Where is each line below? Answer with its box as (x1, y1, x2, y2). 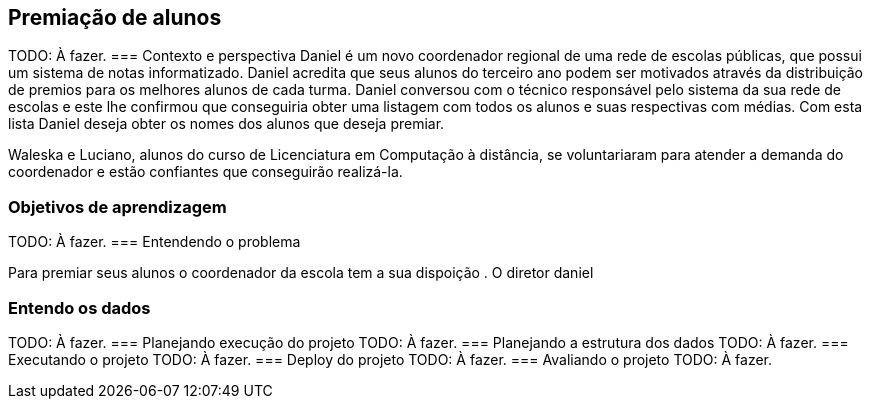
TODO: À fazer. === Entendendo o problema (8, 233, 301, 251)
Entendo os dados (8, 297, 151, 318)
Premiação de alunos (8, 5, 222, 30)
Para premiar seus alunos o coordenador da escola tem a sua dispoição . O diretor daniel (8, 264, 594, 282)
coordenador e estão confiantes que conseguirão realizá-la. (8, 163, 403, 181)
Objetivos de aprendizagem (8, 196, 227, 217)
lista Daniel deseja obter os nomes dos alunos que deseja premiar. (8, 115, 445, 133)
